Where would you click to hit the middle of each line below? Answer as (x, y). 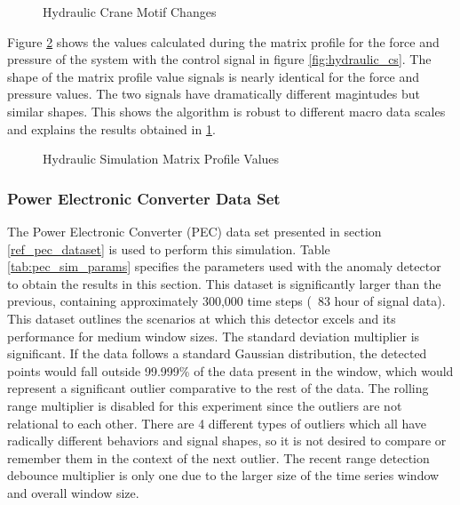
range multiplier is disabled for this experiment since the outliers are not (205, 405)
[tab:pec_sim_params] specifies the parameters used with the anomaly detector (224, 266)
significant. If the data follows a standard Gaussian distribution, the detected (217, 353)
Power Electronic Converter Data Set (144, 198)
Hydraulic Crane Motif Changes (130, 12)
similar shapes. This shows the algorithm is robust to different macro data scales (226, 111)
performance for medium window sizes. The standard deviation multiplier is (214, 336)
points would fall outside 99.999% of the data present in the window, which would (230, 370)
